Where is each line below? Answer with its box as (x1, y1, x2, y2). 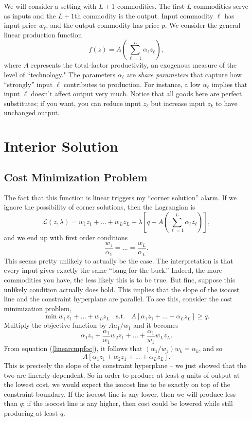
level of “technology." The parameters (4, 69, 115, 79)
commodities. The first (117, 1, 185, 11)
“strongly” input (4, 79, 53, 89)
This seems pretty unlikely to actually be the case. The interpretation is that (4, 255, 234, 265)
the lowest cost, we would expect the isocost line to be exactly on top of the (4, 379, 230, 389)
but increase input (151, 98, 205, 108)
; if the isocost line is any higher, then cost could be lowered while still (22, 398, 233, 408)
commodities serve (194, 1, 248, 11)
